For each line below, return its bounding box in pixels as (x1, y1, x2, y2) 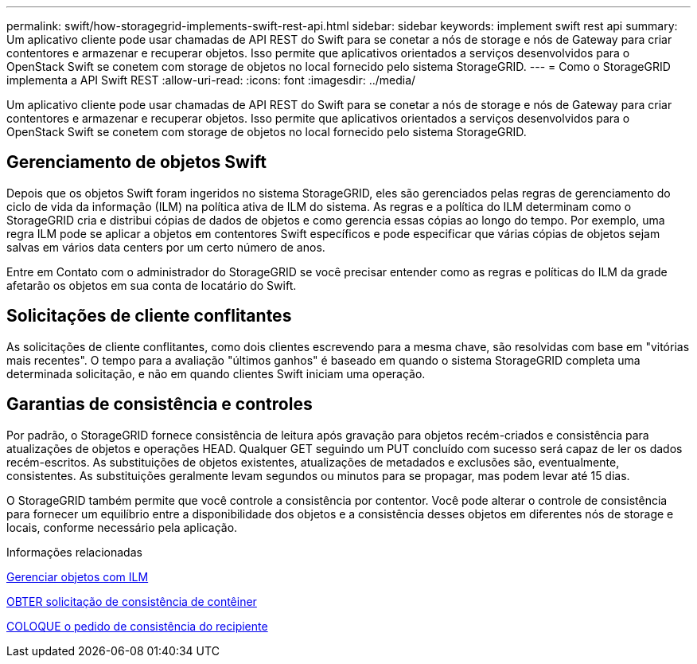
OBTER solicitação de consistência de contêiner (6, 594, 257, 608)
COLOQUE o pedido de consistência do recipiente (6, 619, 268, 633)
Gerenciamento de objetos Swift (6, 152, 267, 173)
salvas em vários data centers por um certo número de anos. (6, 240, 325, 254)
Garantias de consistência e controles (6, 394, 313, 415)
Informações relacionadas (6, 545, 142, 559)
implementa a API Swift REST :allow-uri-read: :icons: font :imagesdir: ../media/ (6, 73, 416, 87)
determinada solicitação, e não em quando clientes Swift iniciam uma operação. (6, 366, 426, 381)
